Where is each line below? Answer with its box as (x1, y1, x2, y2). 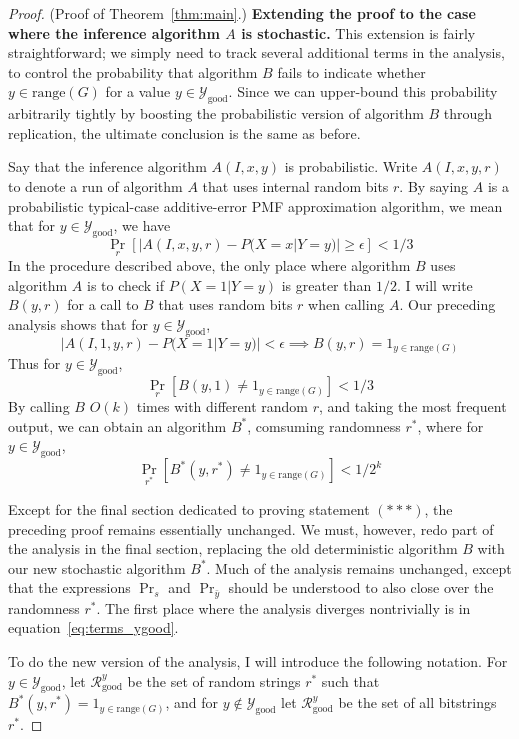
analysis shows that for (8, 313, 148, 334)
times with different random (136, 396, 309, 417)
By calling (8, 396, 70, 417)
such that (321, 670, 380, 691)
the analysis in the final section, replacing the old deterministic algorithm (8, 538, 458, 559)
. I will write (396, 274, 473, 295)
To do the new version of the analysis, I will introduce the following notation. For (8, 651, 508, 672)
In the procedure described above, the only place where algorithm (8, 255, 411, 276)
